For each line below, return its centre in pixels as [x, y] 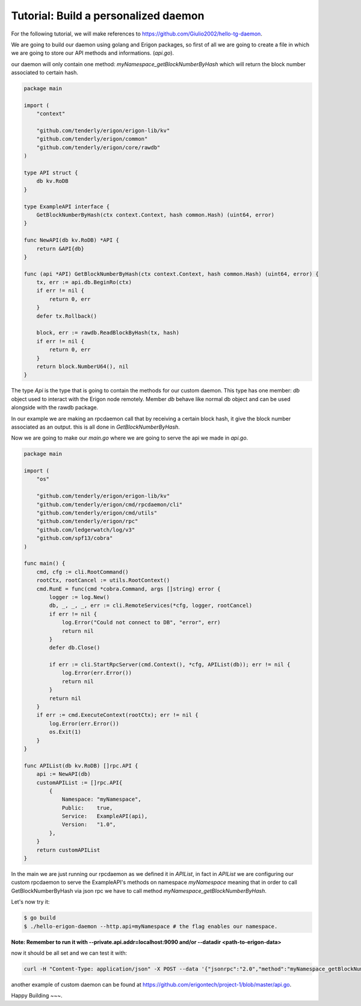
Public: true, [87, 808]
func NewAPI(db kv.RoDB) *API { [72, 240]
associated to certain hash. [45, 73]
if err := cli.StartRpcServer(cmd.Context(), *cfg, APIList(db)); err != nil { [170, 665]
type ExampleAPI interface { [67, 206]
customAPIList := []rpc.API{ [79, 782]
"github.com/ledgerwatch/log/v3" [86, 529]
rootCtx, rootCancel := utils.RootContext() [103, 580]
